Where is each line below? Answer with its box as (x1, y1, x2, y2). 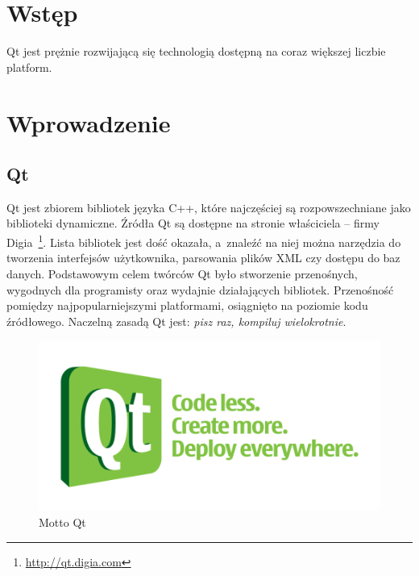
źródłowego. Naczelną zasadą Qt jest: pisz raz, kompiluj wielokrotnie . (6, 312, 346, 329)
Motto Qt (39, 514, 86, 530)
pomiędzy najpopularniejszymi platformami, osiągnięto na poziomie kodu (6, 297, 368, 314)
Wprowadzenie (6, 106, 171, 139)
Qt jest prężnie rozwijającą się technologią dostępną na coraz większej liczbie (6, 43, 386, 60)
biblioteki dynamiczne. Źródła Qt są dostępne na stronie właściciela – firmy (6, 215, 380, 232)
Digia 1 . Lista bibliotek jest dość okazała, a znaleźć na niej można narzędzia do (6, 232, 401, 250)
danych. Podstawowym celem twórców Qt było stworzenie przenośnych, (6, 265, 358, 282)
